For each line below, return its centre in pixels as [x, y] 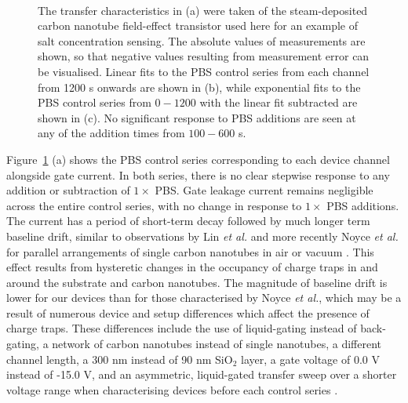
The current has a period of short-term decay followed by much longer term [188, 221]
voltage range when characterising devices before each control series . [172, 389]
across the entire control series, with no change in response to [154, 205]
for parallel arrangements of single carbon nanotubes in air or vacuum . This [190, 251]
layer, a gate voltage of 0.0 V [310, 359]
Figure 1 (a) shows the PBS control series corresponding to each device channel [198, 159]
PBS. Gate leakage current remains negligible [264, 190]
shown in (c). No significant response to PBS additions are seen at [197, 117]
